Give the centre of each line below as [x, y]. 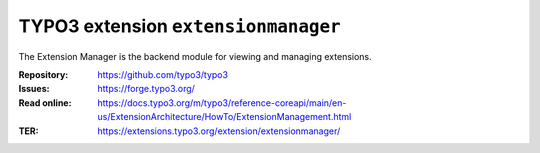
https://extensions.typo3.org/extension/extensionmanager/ [219, 131]
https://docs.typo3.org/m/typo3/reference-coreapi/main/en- [222, 102]
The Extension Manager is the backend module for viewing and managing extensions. [195, 56]
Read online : [45, 102]
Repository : [43, 74]
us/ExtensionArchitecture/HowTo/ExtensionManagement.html [224, 117]
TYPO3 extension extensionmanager [179, 26]
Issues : [34, 89]
